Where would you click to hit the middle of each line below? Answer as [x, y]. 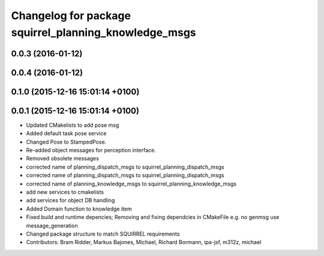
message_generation [52, 225]
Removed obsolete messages [62, 159]
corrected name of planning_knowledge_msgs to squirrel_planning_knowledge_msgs [131, 184]
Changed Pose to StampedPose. [66, 142]
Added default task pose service [66, 133]
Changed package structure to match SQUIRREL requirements [103, 234]
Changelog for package [71, 16]
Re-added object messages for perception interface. [91, 150]
